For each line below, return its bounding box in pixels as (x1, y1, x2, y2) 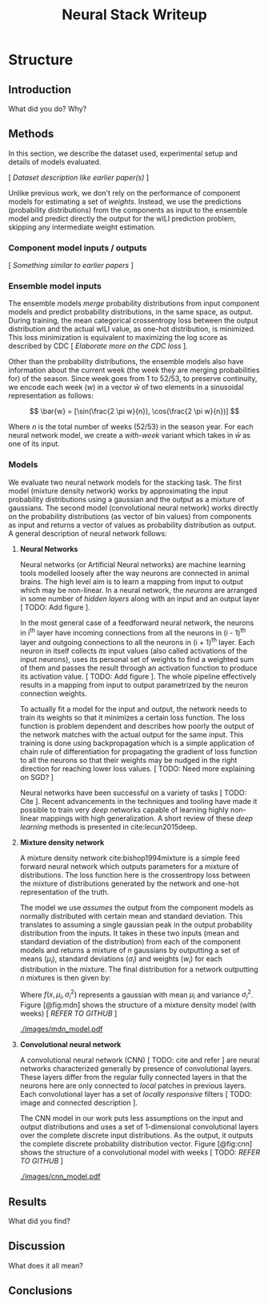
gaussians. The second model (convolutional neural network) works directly (8, 503, 258, 513)
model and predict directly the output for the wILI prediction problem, (8, 213, 237, 223)
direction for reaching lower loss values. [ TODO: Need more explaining (19, 764, 255, 773)
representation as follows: (8, 391, 94, 400)
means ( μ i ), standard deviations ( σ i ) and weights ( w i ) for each (19, 954, 222, 965)
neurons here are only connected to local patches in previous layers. (19, 1081, 246, 1090)
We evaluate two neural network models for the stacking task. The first (8, 477, 242, 487)
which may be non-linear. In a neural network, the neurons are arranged (19, 585, 258, 595)
